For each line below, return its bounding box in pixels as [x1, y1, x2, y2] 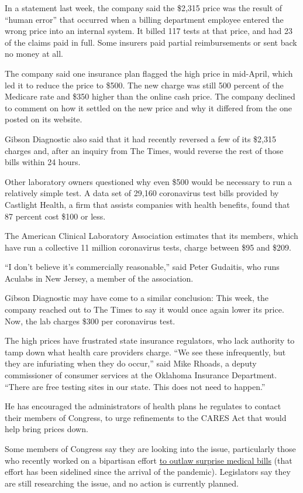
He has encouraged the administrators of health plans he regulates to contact [5, 400, 281, 412]
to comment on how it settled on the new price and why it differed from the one [5, 101, 292, 114]
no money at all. [5, 47, 63, 60]
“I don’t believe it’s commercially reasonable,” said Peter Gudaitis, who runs [5, 261, 280, 273]
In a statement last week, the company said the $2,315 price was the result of [5, 2, 283, 13]
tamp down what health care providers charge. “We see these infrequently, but [5, 345, 286, 358]
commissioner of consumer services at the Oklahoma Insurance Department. [5, 369, 277, 381]
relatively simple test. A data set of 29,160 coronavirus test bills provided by [5, 187, 279, 199]
